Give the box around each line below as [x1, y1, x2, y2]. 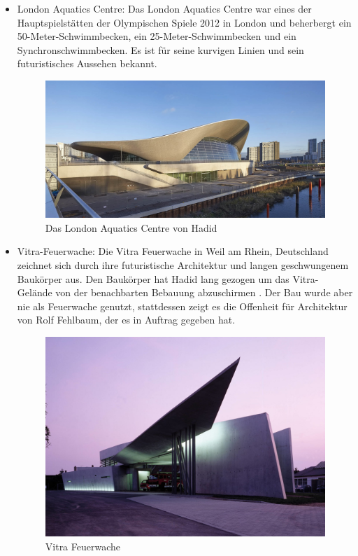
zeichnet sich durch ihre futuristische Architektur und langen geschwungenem [17, 257, 349, 272]
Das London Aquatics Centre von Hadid [45, 220, 217, 235]
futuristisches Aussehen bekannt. [17, 56, 157, 71]
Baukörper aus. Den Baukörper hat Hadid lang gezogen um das [17, 271, 289, 286]
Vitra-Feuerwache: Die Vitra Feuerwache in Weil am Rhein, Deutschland [17, 244, 329, 258]
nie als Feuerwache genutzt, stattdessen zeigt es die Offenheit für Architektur [17, 298, 348, 313]
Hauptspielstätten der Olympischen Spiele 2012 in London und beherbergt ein [17, 15, 352, 29]
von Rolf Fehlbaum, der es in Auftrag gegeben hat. [17, 312, 236, 327]
